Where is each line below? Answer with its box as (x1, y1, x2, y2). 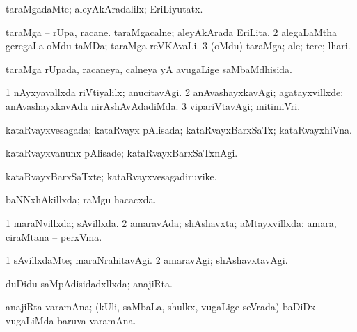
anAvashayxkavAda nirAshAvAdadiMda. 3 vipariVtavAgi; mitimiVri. (6, 98, 301, 113)
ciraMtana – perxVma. (6, 229, 102, 244)
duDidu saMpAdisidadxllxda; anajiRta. (6, 276, 173, 290)
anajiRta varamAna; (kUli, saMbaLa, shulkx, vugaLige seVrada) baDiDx (6, 299, 316, 314)
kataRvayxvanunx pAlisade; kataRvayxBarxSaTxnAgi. (6, 145, 238, 160)
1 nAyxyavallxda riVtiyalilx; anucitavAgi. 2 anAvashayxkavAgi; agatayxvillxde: (6, 85, 344, 100)
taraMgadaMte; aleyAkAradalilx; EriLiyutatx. (6, 1, 203, 15)
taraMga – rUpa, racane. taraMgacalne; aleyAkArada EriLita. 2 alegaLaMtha (6, 24, 338, 39)
